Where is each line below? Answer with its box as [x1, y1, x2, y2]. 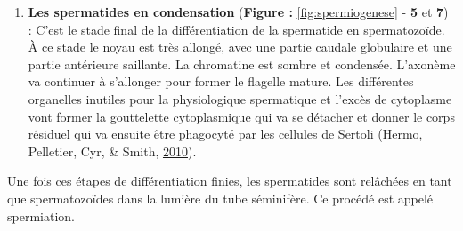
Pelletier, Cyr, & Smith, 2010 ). [28, 141, 197, 160]
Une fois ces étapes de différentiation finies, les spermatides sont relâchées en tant [7, 171, 452, 190]
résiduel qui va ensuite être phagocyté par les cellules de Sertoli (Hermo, [28, 124, 423, 143]
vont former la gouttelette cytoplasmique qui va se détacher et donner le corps [28, 107, 455, 125]
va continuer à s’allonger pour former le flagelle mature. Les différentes [28, 72, 414, 91]
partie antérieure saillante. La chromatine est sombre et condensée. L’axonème [28, 54, 456, 73]
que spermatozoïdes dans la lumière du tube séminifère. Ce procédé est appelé [7, 188, 434, 207]
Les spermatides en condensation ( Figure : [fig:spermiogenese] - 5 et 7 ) [28, 3, 449, 20]
